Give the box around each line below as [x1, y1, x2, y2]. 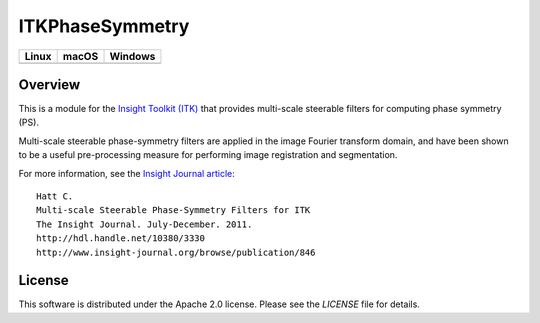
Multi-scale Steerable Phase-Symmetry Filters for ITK [36, 205, 311, 216]
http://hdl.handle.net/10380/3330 [36, 233, 205, 244]
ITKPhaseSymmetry [18, 15, 190, 37]
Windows [109, 49, 156, 63]
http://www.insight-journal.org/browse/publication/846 [36, 246, 316, 258]
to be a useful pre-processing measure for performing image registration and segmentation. [18, 149, 398, 161]
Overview [18, 76, 81, 93]
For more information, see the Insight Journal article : [18, 167, 235, 179]
